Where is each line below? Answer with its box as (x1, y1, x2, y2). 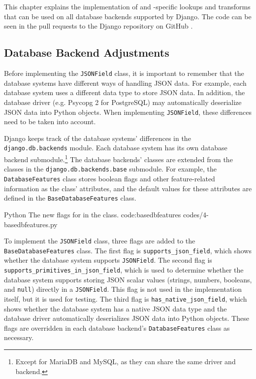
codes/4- (183, 209, 209, 219)
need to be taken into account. (4, 116, 96, 127)
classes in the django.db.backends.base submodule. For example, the (4, 164, 217, 174)
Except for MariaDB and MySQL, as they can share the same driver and (15, 356, 236, 367)
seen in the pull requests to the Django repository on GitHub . (4, 21, 193, 31)
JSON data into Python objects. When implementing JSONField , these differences (4, 106, 252, 117)
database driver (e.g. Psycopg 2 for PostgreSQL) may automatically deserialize (4, 97, 242, 107)
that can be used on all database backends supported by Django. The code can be (4, 11, 252, 21)
